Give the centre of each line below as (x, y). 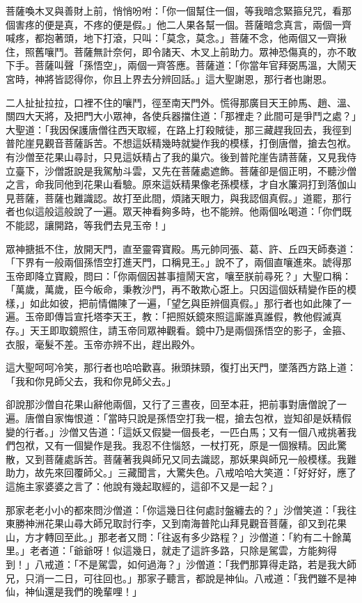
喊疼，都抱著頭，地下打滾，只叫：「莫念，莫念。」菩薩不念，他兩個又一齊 (171, 38)
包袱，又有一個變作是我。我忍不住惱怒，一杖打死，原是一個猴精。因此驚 (181, 445)
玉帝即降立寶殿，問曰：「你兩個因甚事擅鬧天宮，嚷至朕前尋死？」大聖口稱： (179, 275)
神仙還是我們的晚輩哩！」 (83, 592)
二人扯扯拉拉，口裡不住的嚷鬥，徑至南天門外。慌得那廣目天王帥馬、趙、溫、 (181, 102)
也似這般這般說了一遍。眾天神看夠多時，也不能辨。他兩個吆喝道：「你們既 (183, 211)
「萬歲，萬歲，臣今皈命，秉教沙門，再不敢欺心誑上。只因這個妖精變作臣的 (176, 289)
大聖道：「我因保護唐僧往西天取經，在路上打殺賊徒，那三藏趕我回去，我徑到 (179, 129)
